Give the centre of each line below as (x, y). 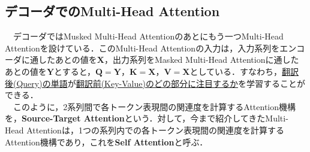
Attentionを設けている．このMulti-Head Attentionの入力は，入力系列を (142, 48)
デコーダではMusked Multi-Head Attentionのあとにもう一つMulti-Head (148, 36)
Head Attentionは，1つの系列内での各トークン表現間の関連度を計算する (145, 130)
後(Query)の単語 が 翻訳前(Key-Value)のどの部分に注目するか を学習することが (155, 83)
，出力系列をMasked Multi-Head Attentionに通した (202, 60)
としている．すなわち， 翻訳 (244, 71)
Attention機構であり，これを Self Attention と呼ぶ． (106, 142)
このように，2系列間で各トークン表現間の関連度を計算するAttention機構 (154, 106)
